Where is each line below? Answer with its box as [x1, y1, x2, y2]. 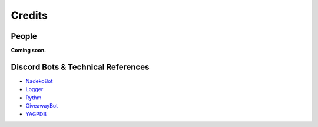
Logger [25, 86, 44, 93]
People [11, 31, 38, 41]
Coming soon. [11, 47, 47, 54]
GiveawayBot [25, 102, 58, 109]
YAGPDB [25, 111, 47, 118]
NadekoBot [25, 77, 53, 85]
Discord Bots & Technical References [11, 62, 150, 72]
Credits [11, 9, 48, 22]
